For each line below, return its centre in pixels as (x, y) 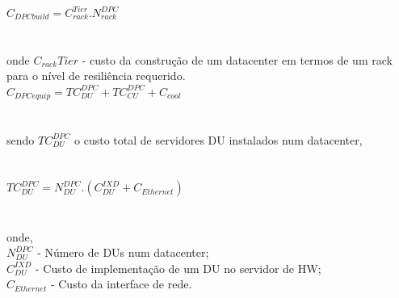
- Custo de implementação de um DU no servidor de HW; (178, 268)
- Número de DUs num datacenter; (123, 252)
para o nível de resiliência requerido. (96, 76)
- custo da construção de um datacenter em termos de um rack (237, 59)
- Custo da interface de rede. (121, 284)
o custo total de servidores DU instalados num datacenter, (218, 139)
